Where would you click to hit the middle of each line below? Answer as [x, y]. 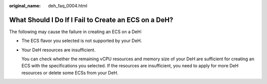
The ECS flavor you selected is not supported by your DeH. [82, 41]
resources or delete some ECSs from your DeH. [70, 73]
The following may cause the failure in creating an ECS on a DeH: [75, 32]
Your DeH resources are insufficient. [59, 50]
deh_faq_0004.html [68, 6]
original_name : [25, 6]
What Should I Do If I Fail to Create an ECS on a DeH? [91, 20]
